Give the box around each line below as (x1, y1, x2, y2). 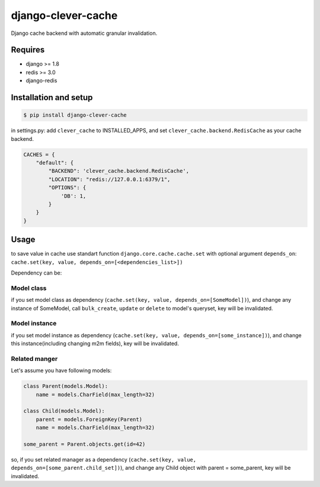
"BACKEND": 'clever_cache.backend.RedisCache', (48, 167, 190, 175)
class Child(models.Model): (23, 408, 105, 414)
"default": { (36, 159, 74, 166)
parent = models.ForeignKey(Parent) (36, 416, 142, 423)
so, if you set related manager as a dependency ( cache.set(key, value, (11, 456, 197, 463)
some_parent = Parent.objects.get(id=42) (23, 441, 146, 447)
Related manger (11, 354, 58, 363)
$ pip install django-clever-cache (23, 112, 127, 118)
